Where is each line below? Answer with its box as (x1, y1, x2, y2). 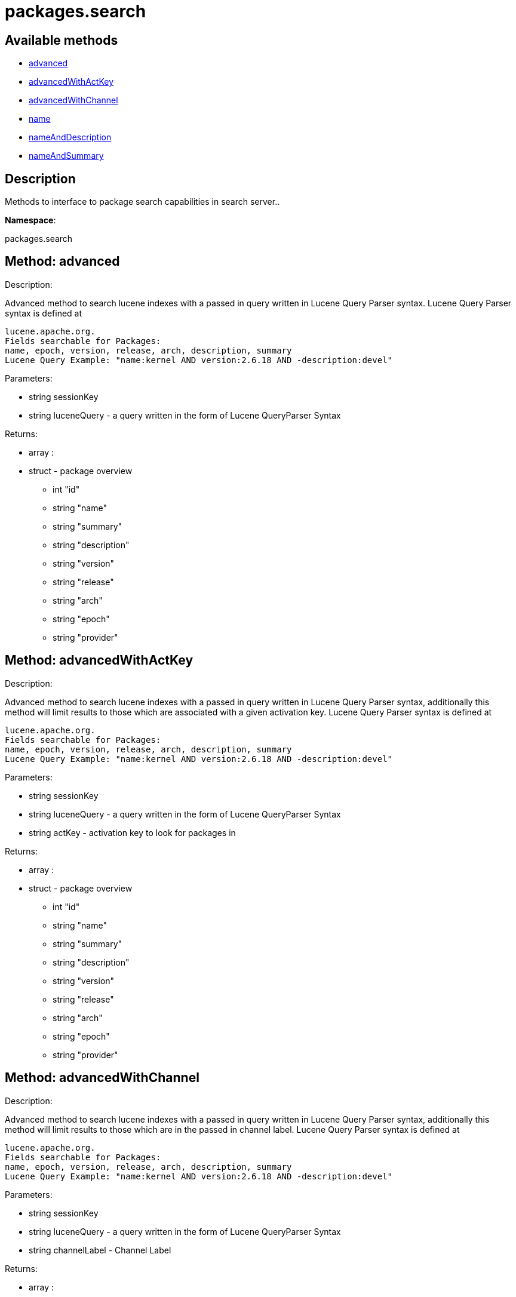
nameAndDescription (29, 132, 112, 143)
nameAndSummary (29, 150, 104, 161)
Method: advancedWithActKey (5, 653, 193, 668)
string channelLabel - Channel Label (29, 1244, 171, 1255)
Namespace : (5, 215, 56, 226)
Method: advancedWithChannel (5, 1070, 199, 1086)
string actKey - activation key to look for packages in (29, 827, 236, 838)
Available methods (5, 32, 118, 48)
